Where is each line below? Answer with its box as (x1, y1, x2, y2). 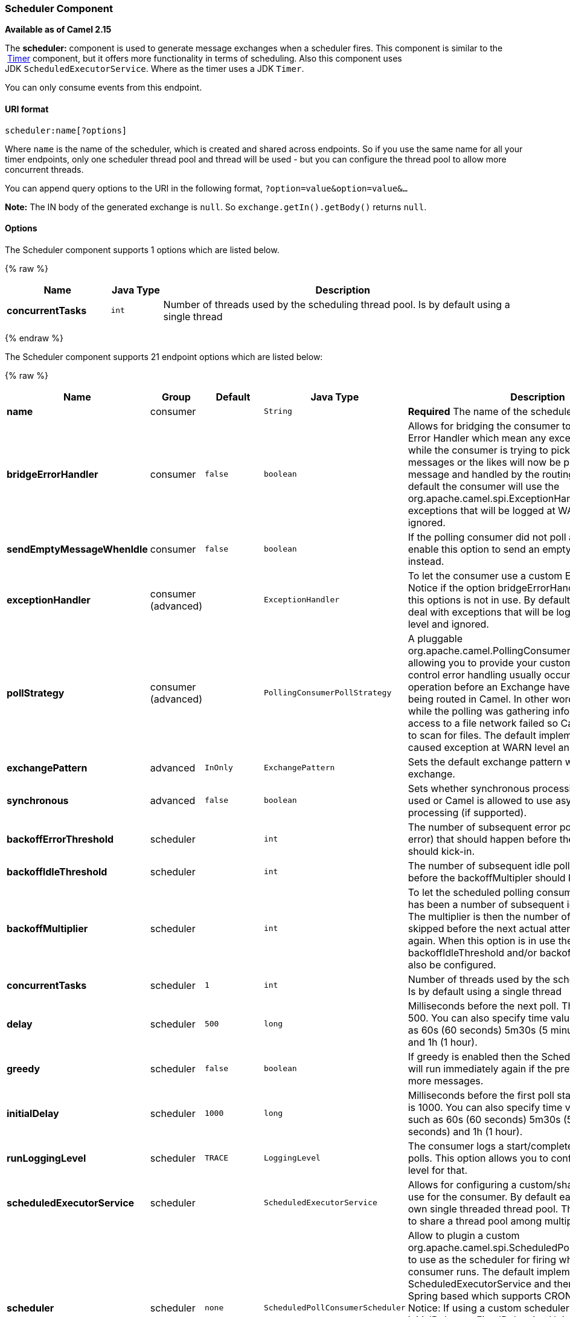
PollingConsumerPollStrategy (263, 688, 392, 698)
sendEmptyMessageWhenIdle (7, 543, 148, 555)
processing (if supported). (408, 806, 527, 819)
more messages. (408, 1074, 484, 1087)
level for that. (408, 1164, 468, 1176)
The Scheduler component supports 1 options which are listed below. (5, 244, 280, 255)
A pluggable (408, 632, 463, 645)
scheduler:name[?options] (5, 125, 127, 135)
